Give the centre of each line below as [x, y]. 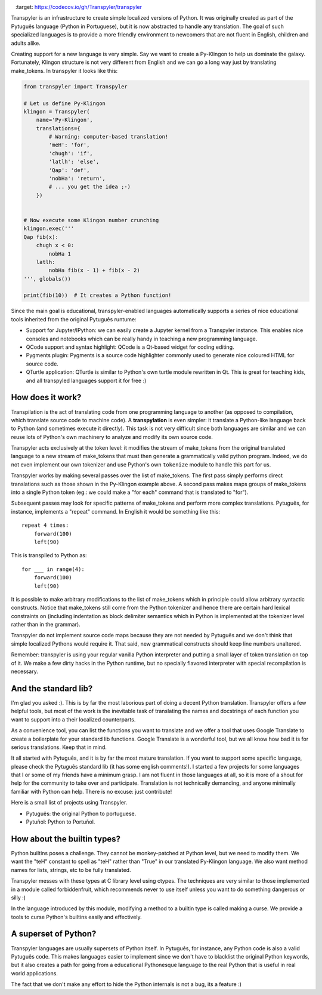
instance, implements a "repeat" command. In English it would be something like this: [116, 511]
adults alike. [26, 43]
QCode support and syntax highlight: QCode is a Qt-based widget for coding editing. [130, 347]
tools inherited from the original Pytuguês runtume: [74, 319]
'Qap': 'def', [69, 170]
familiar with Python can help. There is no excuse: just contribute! [92, 791]
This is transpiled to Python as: [49, 555]
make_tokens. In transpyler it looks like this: [64, 70]
